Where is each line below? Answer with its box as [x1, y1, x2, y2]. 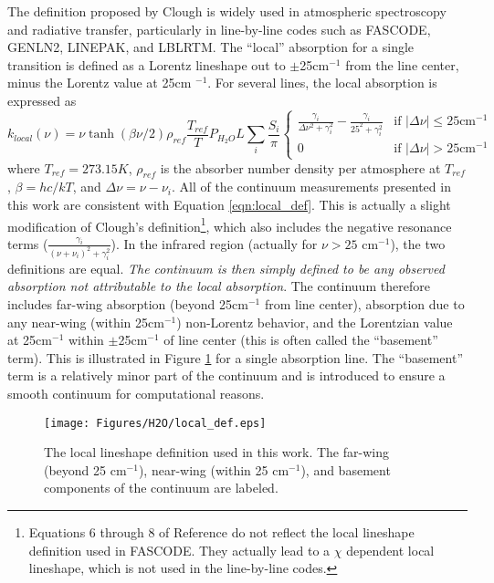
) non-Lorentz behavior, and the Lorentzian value [176, 312, 453, 331]
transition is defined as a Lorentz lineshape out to [7, 55, 286, 74]
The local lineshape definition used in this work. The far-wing [44, 442, 389, 462]
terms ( [7, 234, 48, 253]
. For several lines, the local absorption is [207, 73, 437, 92]
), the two [390, 234, 446, 253]
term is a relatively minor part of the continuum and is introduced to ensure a [7, 366, 446, 385]
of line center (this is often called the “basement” [163, 330, 438, 349]
